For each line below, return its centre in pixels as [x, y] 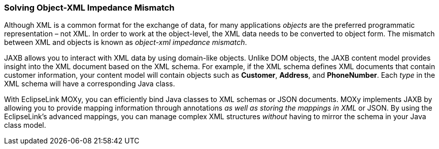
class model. [25, 125]
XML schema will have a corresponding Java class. [90, 84]
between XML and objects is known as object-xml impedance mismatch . [126, 42]
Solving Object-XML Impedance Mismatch [89, 8]
